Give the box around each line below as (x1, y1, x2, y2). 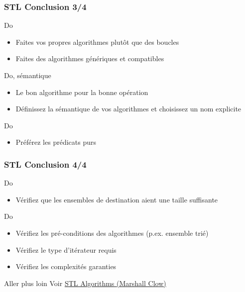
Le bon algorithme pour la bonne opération (15, 87, 148, 97)
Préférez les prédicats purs (15, 137, 96, 147)
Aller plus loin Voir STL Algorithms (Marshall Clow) (4, 278, 166, 288)
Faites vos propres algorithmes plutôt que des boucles (15, 36, 179, 47)
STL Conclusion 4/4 (4, 158, 87, 170)
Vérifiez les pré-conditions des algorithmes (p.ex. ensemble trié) (15, 227, 209, 238)
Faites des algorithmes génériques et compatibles (15, 53, 164, 64)
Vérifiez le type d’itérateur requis (15, 244, 117, 255)
